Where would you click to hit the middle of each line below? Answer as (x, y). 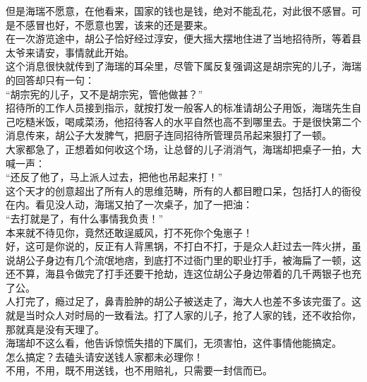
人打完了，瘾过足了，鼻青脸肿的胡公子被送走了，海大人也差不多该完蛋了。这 (183, 301)
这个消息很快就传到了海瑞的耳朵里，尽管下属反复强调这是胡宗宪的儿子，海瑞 (183, 66)
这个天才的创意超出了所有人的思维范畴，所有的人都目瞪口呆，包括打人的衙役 (183, 190)
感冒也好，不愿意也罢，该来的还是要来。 (119, 24)
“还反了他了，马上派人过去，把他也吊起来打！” (114, 177)
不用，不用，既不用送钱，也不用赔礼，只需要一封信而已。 (139, 370)
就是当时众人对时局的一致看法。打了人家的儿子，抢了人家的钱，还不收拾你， (183, 315)
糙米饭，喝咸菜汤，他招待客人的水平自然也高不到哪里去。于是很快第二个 (193, 121)
